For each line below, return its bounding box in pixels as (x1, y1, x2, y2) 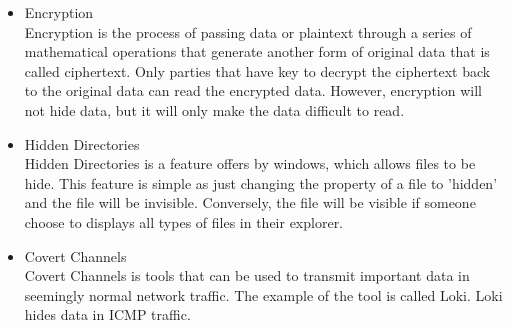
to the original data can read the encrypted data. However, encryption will (24, 80, 482, 101)
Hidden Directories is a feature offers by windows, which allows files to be (24, 153, 476, 174)
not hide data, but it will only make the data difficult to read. (24, 99, 405, 120)
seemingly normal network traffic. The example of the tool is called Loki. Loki (24, 284, 503, 305)
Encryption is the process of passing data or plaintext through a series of (24, 21, 472, 42)
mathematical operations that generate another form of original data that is (24, 41, 490, 62)
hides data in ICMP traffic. (24, 304, 191, 325)
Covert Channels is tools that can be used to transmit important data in (24, 265, 470, 286)
